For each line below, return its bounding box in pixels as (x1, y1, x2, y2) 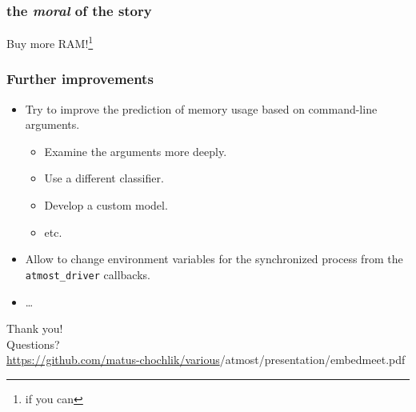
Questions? (6, 335, 60, 352)
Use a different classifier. (44, 170, 164, 186)
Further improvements (6, 69, 154, 89)
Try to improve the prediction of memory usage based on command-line (25, 100, 378, 117)
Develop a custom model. (44, 197, 168, 214)
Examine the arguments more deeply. (44, 142, 227, 159)
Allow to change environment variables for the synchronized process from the (25, 250, 403, 267)
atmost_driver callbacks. (25, 266, 150, 282)
